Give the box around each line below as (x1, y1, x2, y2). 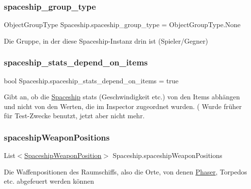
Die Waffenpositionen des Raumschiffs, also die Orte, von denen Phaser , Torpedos (4, 166, 247, 176)
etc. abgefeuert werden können (4, 176, 94, 186)
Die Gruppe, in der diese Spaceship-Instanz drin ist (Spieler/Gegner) (4, 35, 208, 46)
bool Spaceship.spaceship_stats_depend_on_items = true (4, 75, 179, 85)
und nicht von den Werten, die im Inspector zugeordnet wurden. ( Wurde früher (4, 101, 242, 111)
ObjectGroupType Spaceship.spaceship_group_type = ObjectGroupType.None (4, 19, 241, 30)
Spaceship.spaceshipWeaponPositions (112, 150, 222, 160)
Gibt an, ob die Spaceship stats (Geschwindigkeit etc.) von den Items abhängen (4, 92, 240, 102)
